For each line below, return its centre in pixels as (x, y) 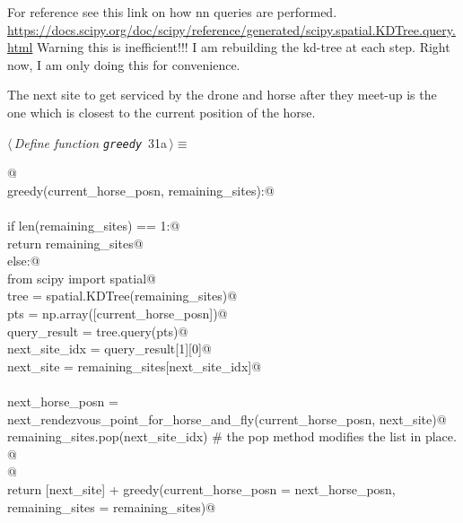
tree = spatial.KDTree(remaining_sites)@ (122, 296)
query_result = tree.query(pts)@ (98, 331)
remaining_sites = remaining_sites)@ (112, 506)
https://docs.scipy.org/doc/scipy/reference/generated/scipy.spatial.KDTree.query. (231, 29)
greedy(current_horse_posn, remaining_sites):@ (141, 190)
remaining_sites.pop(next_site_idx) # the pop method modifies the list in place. (232, 436)
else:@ (24, 261)
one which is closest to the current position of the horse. (162, 112)
